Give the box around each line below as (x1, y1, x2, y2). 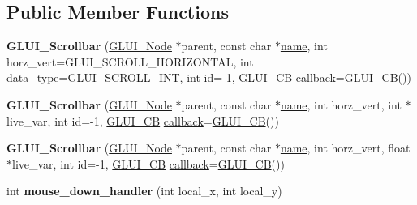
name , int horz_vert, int (280, 96, 402, 113)
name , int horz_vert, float (280, 139, 411, 156)
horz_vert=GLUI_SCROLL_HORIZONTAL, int (6, 53, 254, 70)
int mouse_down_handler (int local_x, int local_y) (6, 182, 282, 199)
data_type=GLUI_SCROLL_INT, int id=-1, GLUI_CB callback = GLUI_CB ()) (6, 69, 411, 86)
